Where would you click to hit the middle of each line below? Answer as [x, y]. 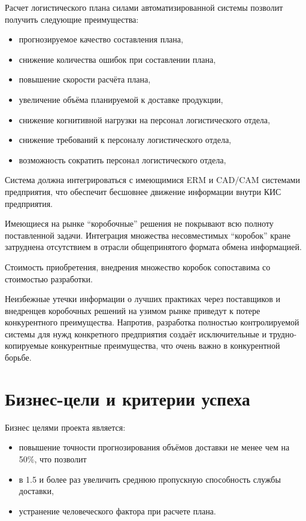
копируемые [27, 345]
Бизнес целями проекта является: [65, 427]
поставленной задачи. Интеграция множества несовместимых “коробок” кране [148, 235]
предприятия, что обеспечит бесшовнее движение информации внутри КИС [143, 191]
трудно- [283, 333]
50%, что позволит [53, 458]
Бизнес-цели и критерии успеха [128, 398]
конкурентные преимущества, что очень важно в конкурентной [166, 345]
